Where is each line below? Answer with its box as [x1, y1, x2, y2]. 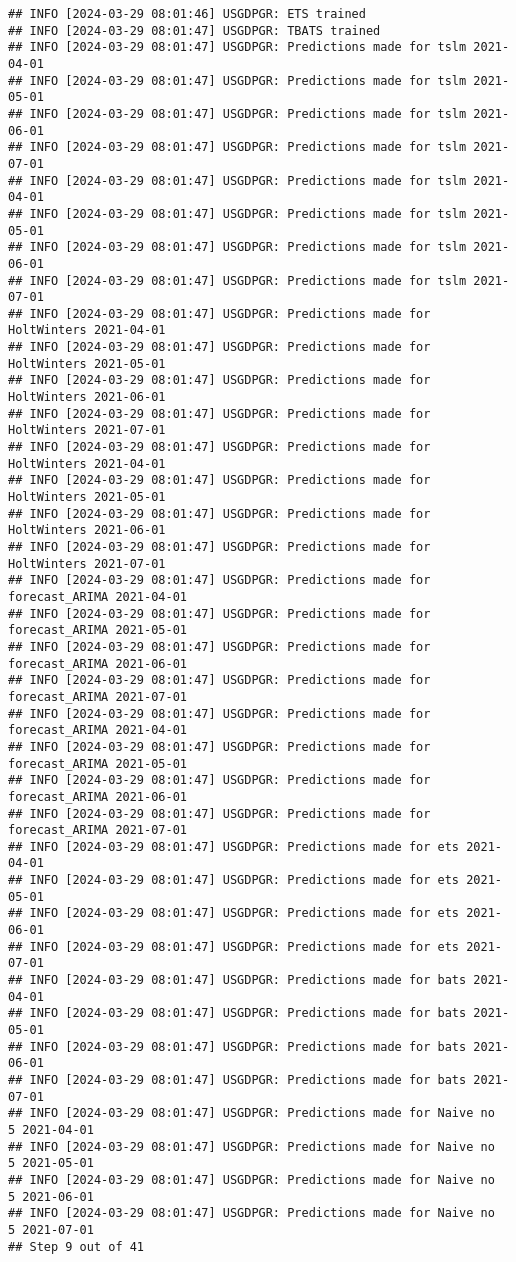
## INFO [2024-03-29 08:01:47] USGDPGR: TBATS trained [8, 23, 381, 38]
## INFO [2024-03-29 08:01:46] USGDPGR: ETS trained [8, 7, 366, 21]
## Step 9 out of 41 [8, 1239, 145, 1254]
